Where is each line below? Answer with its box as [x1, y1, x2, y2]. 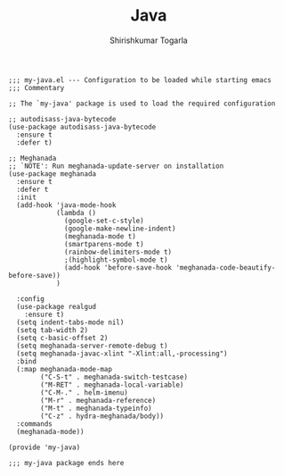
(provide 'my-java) [8, 443, 81, 452]
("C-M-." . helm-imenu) [40, 388, 128, 397]
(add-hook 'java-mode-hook [16, 200, 117, 210]
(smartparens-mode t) [64, 239, 144, 248]
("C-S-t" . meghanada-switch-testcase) [40, 372, 189, 381]
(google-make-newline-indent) [64, 224, 176, 233]
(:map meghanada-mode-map [16, 364, 113, 373]
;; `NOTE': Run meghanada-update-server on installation [8, 162, 224, 171]
